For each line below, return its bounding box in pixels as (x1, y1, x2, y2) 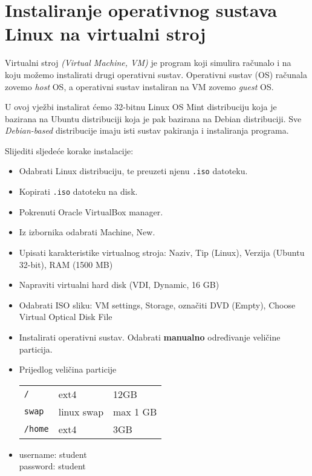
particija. (19, 342, 53, 355)
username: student (19, 448, 87, 460)
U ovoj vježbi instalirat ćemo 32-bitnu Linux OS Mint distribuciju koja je (5, 100, 277, 113)
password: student (19, 460, 86, 472)
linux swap (58, 404, 104, 419)
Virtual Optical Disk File (19, 310, 112, 323)
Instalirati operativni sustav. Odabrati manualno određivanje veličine (19, 330, 281, 343)
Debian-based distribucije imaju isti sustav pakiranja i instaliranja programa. (5, 124, 289, 137)
